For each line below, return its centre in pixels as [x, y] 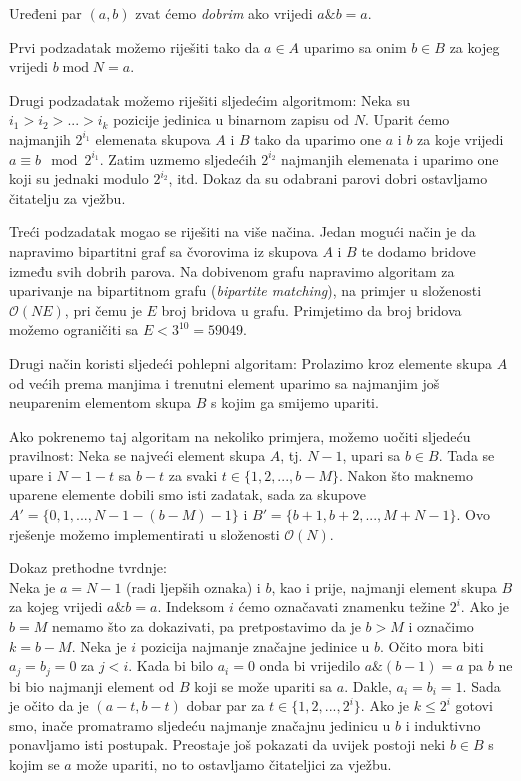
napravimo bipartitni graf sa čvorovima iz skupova [163, 250]
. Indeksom [191, 606]
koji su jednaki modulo [79, 178]
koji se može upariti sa [263, 685]
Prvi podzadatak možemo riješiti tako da [134, 46]
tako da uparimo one [318, 138]
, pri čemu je [103, 309]
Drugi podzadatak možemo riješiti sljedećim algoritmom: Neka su [210, 99]
